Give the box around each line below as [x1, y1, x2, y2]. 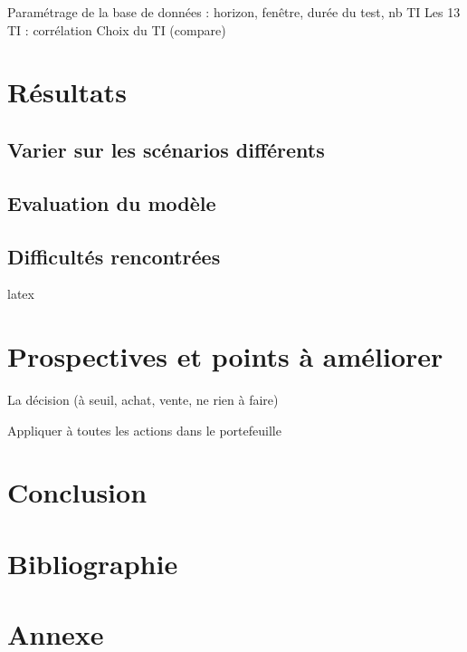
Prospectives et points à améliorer [7, 338, 443, 375]
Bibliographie [7, 544, 178, 581]
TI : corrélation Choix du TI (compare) [7, 20, 226, 39]
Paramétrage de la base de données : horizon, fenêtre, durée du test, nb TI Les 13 [7, 3, 461, 21]
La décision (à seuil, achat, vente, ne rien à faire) [7, 390, 279, 409]
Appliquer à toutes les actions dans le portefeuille [7, 420, 281, 439]
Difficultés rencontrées [7, 242, 221, 270]
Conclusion [7, 474, 148, 511]
